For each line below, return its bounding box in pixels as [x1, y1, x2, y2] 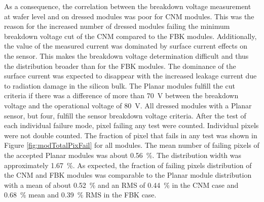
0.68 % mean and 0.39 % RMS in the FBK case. [4, 189, 157, 200]
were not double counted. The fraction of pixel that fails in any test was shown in [4, 130, 257, 140]
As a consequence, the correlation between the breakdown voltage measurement [4, 1, 251, 11]
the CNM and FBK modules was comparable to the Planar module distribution [4, 170, 252, 180]
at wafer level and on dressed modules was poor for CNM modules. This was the [4, 11, 254, 21]
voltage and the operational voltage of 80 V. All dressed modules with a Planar [4, 100, 252, 110]
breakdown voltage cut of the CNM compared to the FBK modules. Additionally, [4, 30, 257, 41]
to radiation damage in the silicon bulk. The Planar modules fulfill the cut [4, 80, 235, 91]
